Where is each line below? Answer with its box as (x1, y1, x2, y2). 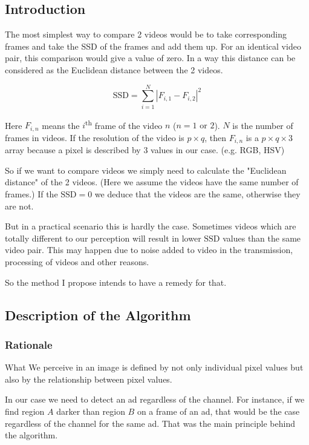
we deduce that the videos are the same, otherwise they (94, 188, 301, 200)
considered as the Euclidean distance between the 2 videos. (5, 63, 223, 76)
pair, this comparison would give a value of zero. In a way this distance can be (5, 51, 296, 64)
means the (42, 119, 80, 131)
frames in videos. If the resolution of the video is (5, 131, 184, 143)
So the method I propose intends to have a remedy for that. (5, 275, 227, 288)
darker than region (56, 404, 125, 417)
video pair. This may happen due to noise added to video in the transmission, (5, 243, 293, 256)
